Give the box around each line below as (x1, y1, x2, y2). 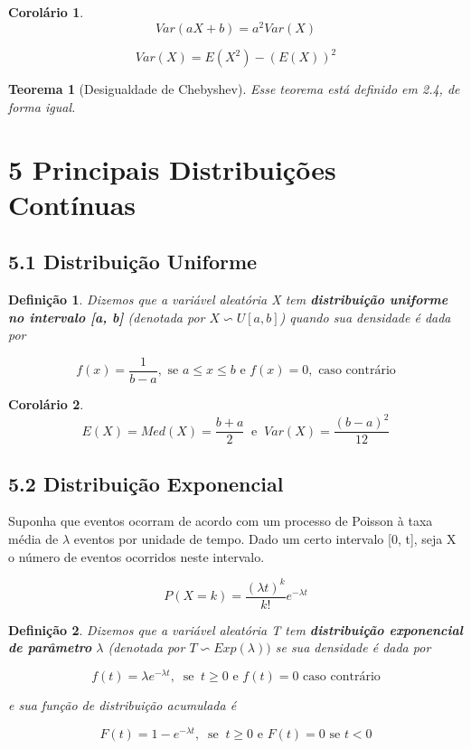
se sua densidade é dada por (275, 638, 431, 657)
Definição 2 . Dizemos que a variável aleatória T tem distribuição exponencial (8, 620, 463, 639)
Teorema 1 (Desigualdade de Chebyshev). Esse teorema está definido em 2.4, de (8, 80, 460, 98)
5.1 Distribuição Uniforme (8, 248, 258, 276)
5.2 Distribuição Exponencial (8, 469, 284, 497)
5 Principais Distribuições (8, 150, 336, 187)
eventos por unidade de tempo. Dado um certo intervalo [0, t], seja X (73, 529, 457, 548)
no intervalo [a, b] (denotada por (8, 307, 205, 326)
